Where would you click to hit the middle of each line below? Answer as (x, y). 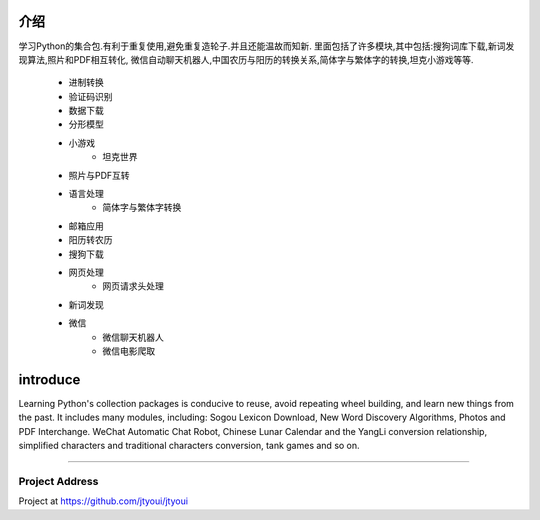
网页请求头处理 (133, 286)
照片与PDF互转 (99, 175)
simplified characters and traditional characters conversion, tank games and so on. (189, 446)
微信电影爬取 (128, 351)
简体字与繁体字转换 (142, 207)
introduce (49, 379)
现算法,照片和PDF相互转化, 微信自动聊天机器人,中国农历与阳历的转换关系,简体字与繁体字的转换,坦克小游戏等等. (246, 59)
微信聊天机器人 (133, 337)
